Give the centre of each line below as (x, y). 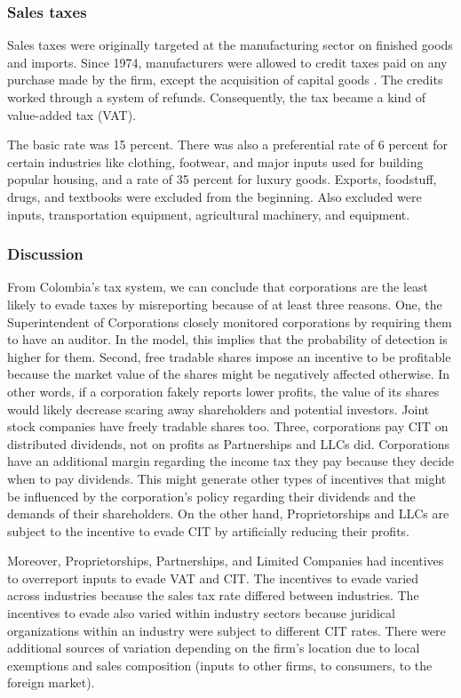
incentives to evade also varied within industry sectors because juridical (201, 613)
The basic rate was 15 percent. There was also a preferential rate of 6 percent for (227, 144)
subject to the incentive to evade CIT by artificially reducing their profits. (208, 530)
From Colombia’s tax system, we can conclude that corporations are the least (218, 287)
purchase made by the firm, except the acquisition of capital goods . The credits (225, 80)
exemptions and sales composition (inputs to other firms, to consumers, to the (220, 665)
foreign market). (51, 682)
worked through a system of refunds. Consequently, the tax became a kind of (216, 97)
